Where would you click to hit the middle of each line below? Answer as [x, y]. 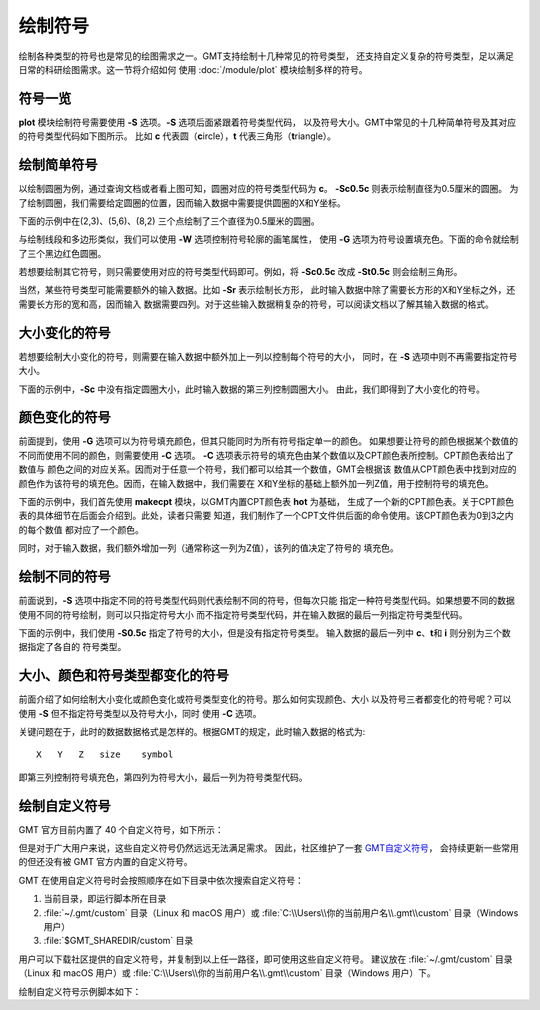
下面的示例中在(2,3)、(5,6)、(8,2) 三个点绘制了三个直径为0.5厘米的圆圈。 [169, 221]
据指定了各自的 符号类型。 [72, 647]
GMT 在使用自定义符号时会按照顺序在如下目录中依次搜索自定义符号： [161, 880]
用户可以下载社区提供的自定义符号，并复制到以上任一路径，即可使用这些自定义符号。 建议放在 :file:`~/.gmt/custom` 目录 [266, 959]
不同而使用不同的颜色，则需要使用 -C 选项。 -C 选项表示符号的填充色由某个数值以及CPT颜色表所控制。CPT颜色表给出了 [266, 455]
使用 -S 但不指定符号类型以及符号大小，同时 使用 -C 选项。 [140, 713]
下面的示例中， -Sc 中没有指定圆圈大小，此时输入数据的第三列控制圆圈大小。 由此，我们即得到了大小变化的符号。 [251, 389]
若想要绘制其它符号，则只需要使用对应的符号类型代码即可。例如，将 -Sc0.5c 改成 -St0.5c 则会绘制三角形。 [240, 272]
